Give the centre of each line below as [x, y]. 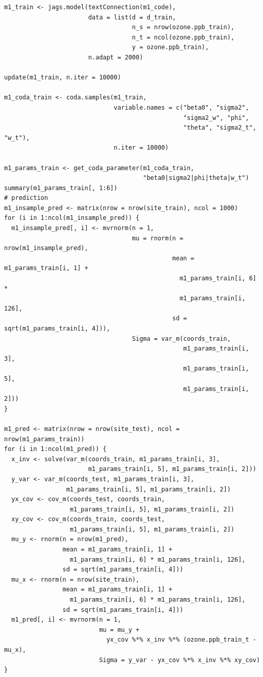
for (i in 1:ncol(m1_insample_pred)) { [72, 218]
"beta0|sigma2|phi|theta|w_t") [196, 178]
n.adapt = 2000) [116, 57]
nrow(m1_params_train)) [44, 439]
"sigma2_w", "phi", [216, 118]
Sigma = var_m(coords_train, [181, 338]
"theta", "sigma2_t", [220, 128]
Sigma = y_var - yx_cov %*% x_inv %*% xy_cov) [180, 660]
